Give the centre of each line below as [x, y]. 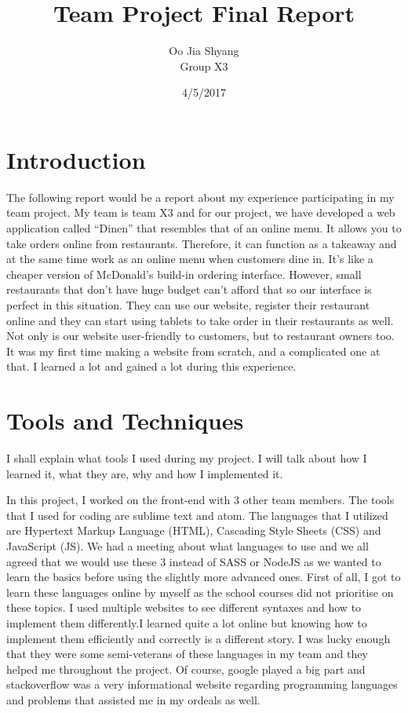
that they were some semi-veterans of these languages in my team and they [187, 654]
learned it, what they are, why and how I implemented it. [145, 473]
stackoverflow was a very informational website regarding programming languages [202, 684]
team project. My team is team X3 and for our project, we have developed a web [201, 212]
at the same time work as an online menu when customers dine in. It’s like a [190, 259]
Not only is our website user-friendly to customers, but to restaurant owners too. [200, 336]
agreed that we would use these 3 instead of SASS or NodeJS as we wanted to [194, 561]
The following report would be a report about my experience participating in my [200, 197]
